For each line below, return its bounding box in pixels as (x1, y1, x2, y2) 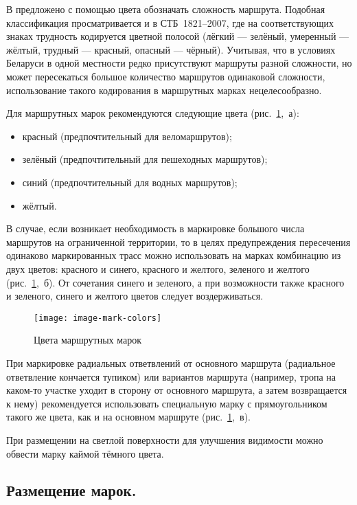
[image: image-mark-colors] (34, 313, 162, 323)
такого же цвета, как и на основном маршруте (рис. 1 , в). (6, 409, 251, 424)
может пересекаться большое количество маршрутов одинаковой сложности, (6, 69, 325, 83)
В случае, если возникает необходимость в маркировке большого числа (6, 221, 305, 236)
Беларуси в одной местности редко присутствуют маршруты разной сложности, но (6, 56, 352, 70)
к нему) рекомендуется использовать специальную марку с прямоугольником (6, 396, 327, 410)
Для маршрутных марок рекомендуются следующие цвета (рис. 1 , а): (6, 106, 299, 120)
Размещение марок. (6, 480, 137, 501)
